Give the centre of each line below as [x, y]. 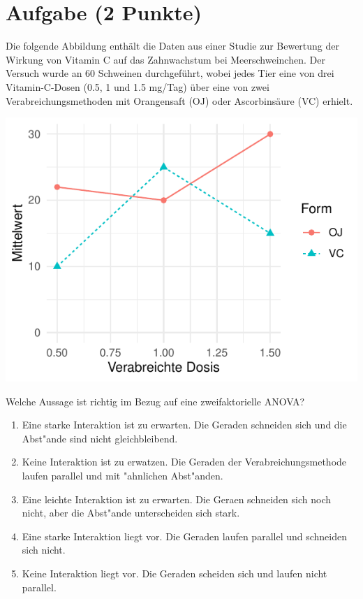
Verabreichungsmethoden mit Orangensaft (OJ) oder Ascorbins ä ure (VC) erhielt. [179, 100]
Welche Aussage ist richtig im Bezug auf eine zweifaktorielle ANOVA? [155, 401]
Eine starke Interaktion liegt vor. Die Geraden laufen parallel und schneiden [185, 536]
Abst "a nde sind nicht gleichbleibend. [100, 438]
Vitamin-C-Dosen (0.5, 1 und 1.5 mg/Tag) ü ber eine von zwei [138, 86]
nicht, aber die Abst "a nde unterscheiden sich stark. [131, 513]
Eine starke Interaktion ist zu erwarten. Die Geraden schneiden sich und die [184, 425]
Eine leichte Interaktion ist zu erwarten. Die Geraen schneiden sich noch [177, 499]
